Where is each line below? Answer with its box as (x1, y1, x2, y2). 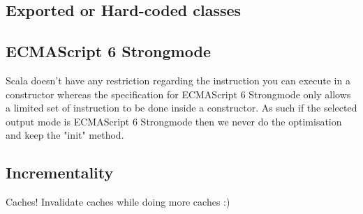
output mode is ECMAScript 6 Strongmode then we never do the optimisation (6, 114, 342, 128)
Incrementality (6, 162, 114, 183)
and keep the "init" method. (6, 128, 124, 142)
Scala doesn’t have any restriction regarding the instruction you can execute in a (6, 72, 350, 87)
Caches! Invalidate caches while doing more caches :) (6, 194, 230, 209)
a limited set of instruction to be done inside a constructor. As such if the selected (6, 100, 357, 115)
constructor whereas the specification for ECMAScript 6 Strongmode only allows (6, 86, 351, 101)
